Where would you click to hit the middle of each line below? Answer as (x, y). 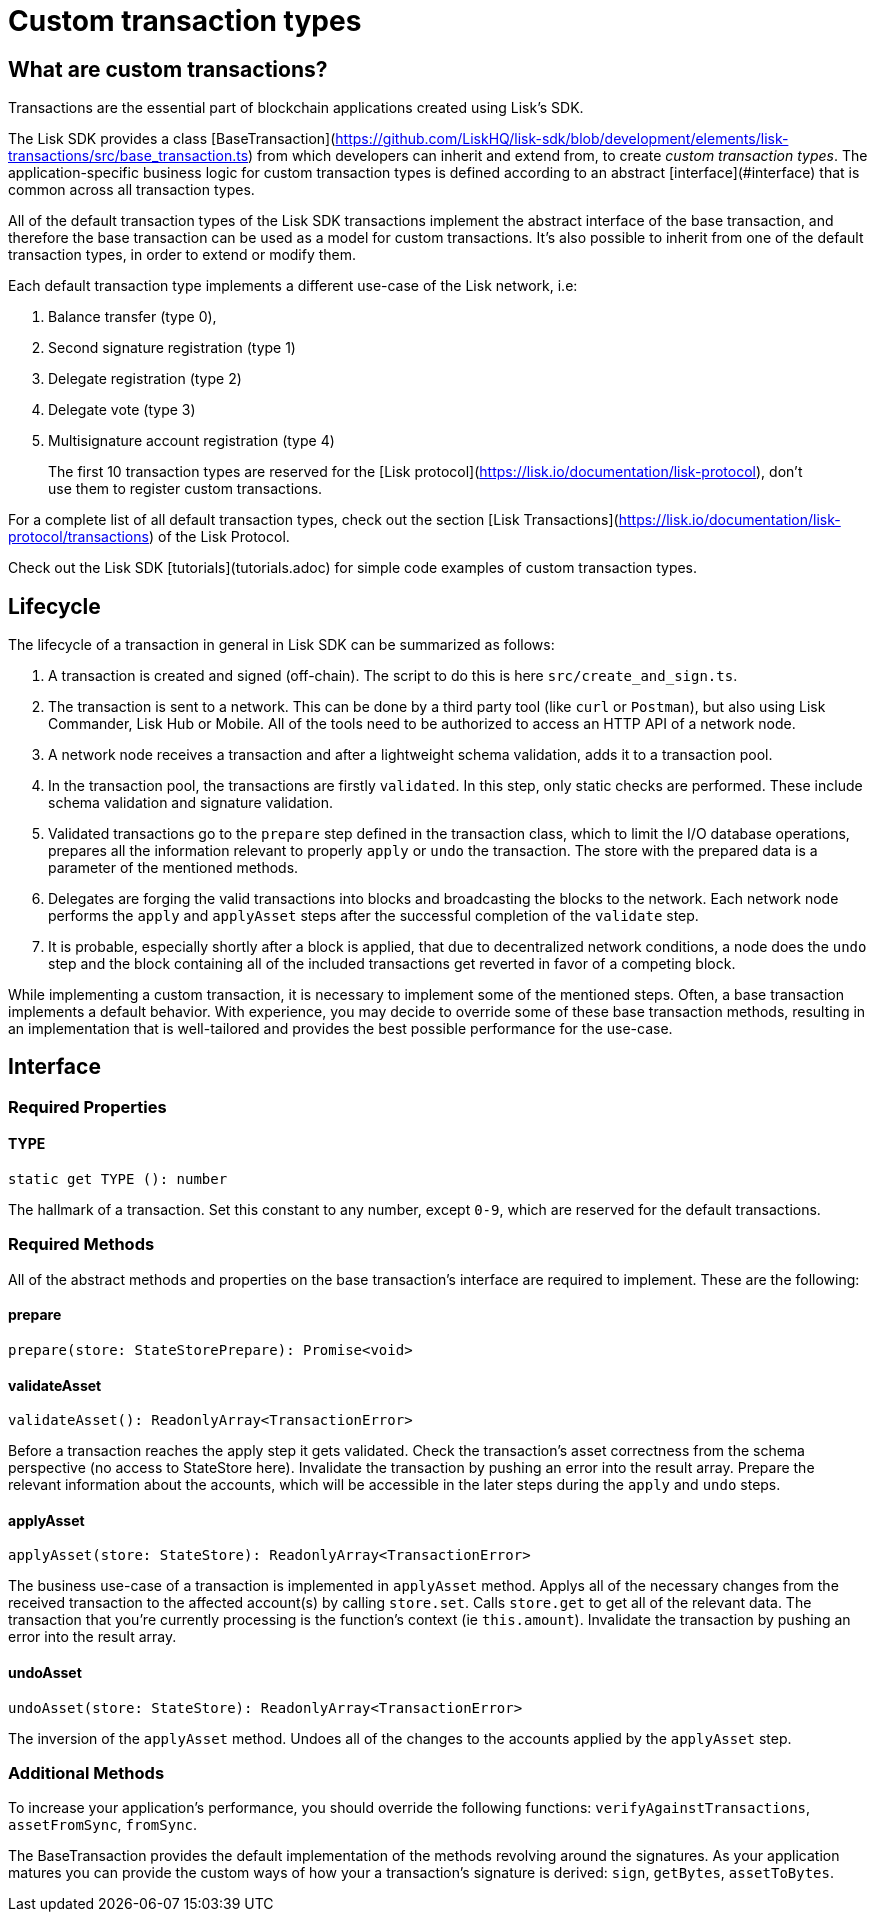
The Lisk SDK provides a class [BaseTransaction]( (172, 139)
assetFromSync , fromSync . (103, 1825)
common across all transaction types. (131, 190)
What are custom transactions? (168, 69)
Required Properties (87, 1106)
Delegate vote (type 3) (122, 410)
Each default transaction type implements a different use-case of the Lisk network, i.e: (293, 286)
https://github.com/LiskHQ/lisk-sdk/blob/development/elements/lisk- (562, 139)
